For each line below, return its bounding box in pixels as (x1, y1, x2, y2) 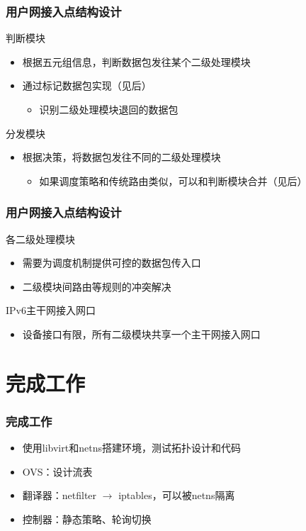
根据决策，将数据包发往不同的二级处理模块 (22, 150, 221, 164)
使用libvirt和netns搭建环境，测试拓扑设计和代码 (22, 440, 241, 455)
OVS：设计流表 (22, 464, 93, 479)
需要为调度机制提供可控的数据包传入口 (22, 255, 201, 270)
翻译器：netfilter (22, 488, 97, 503)
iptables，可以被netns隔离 (118, 488, 235, 503)
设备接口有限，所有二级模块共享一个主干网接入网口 (22, 326, 261, 341)
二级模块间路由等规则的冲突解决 (22, 279, 171, 294)
